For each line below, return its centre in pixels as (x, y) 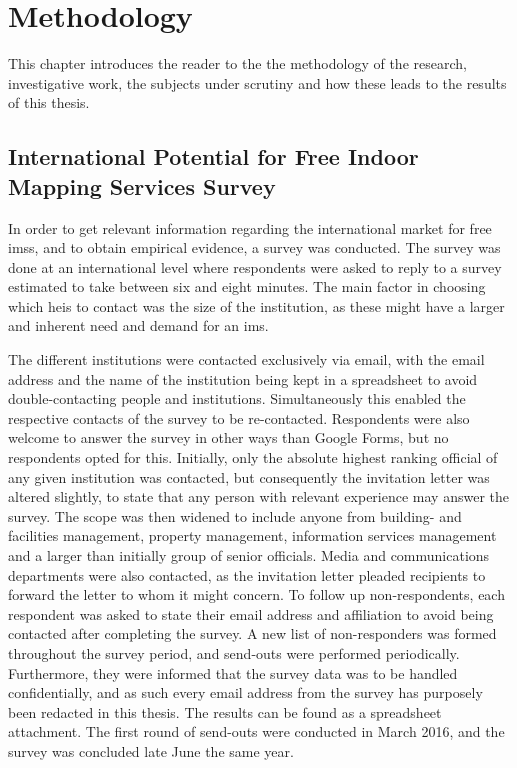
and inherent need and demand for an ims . (138, 325)
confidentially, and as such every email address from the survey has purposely (245, 692)
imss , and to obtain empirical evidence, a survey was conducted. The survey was (254, 247)
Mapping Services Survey (142, 185)
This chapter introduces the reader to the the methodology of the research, (237, 63)
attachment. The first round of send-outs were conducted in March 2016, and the (256, 731)
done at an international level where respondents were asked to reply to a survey (255, 266)
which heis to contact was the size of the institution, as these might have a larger (256, 305)
